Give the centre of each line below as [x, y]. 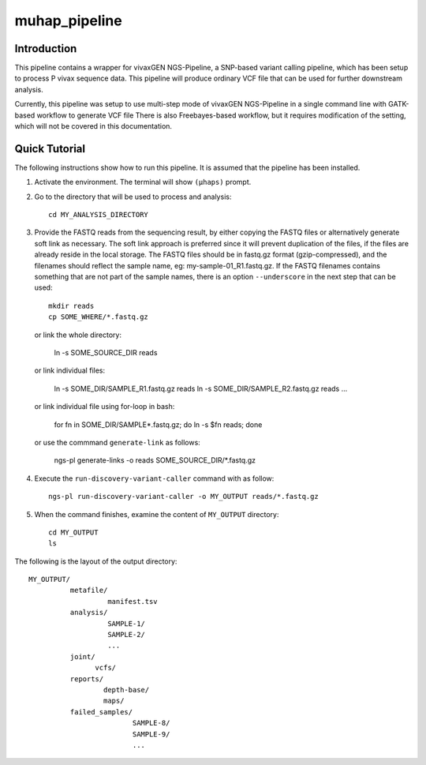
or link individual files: [70, 370]
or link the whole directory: [78, 335]
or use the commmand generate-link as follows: [117, 442]
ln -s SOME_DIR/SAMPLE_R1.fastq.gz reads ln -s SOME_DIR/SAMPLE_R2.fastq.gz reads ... [201, 388]
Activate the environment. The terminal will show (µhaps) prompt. [143, 182]
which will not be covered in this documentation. [93, 126]
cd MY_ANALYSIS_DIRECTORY [99, 215]
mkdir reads [71, 306]
